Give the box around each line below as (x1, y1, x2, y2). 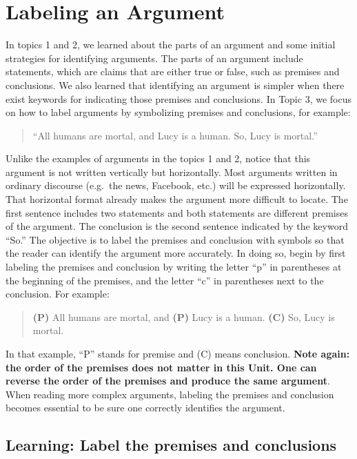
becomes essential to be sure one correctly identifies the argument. (6, 400, 285, 415)
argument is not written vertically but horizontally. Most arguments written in (6, 164, 338, 179)
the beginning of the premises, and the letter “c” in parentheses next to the (6, 273, 324, 287)
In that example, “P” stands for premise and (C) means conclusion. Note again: (6, 346, 350, 360)
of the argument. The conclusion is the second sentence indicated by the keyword (6, 219, 348, 233)
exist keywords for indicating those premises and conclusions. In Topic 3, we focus (6, 91, 351, 106)
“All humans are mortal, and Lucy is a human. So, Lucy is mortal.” (32, 128, 318, 142)
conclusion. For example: (6, 286, 110, 301)
